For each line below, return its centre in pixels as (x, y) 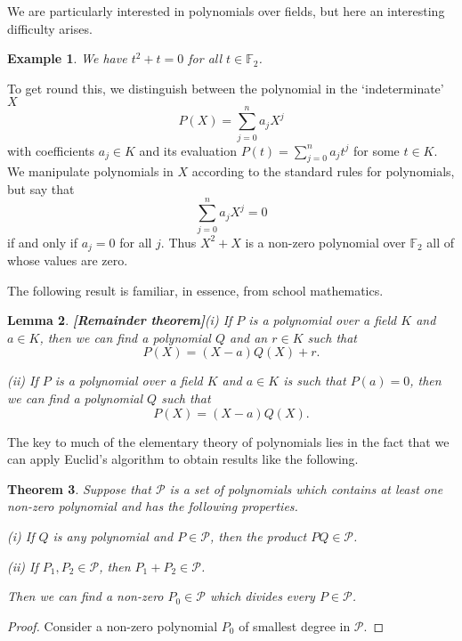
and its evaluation (188, 150)
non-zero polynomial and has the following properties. (153, 506)
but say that (41, 188)
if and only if (42, 242)
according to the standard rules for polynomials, (323, 171)
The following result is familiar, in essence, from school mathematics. (195, 290)
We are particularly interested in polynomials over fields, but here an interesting (226, 11)
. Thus (178, 242)
